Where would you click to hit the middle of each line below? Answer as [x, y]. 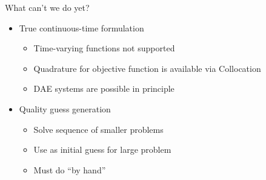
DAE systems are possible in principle [104, 88]
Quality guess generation [65, 108]
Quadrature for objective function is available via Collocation [147, 68]
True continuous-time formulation [81, 27]
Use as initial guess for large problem [102, 149]
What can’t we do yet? [47, 7]
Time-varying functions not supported [104, 48]
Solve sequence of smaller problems [98, 129]
